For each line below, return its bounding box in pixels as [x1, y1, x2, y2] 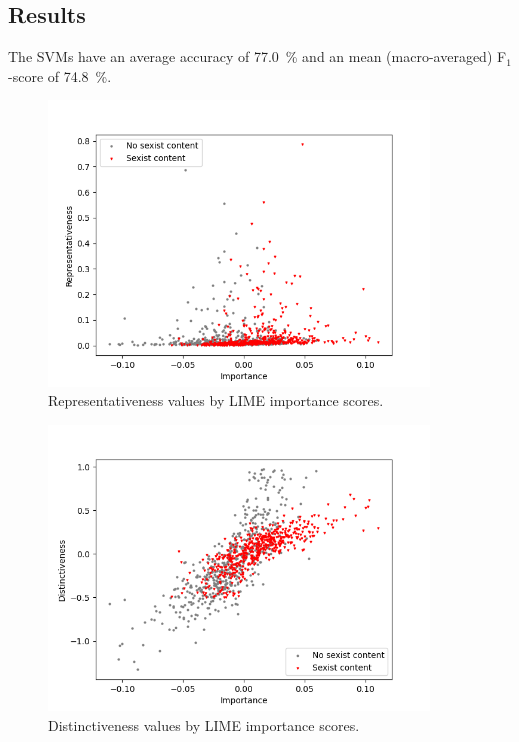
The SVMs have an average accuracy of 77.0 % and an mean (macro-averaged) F [8, 46, 507, 67]
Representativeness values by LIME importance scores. [48, 390, 384, 411]
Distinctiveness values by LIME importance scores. [48, 714, 360, 735]
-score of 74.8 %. [8, 65, 112, 86]
